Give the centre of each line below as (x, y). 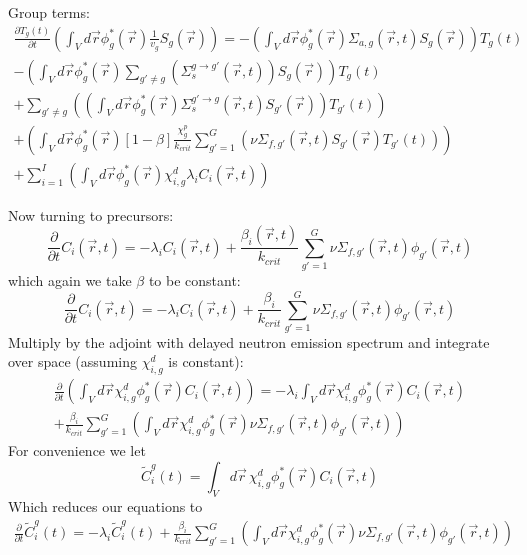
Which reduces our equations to (105, 505)
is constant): (206, 361)
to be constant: (194, 280)
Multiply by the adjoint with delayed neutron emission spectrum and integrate (249, 341)
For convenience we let (77, 450)
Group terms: (49, 12)
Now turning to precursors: (91, 214)
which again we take (70, 280)
